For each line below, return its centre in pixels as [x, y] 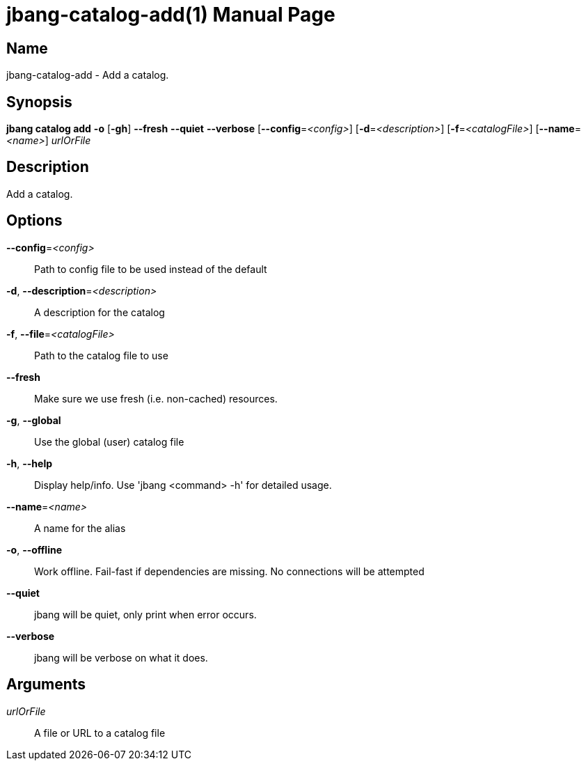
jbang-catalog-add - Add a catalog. [88, 75]
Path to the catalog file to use [101, 355]
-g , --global [34, 420]
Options [34, 221]
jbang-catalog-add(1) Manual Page [171, 15]
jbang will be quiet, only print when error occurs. [145, 614]
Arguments [46, 685]
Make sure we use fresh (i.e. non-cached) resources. [156, 398]
